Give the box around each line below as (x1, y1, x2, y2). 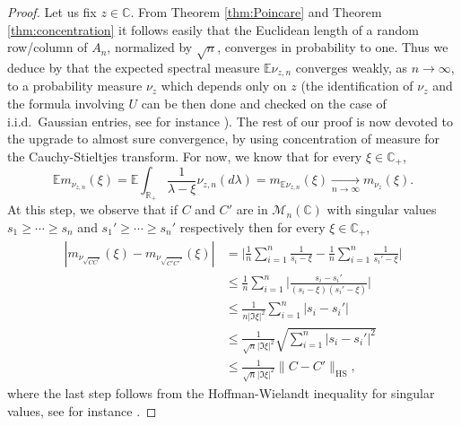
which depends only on (161, 76, 287, 95)
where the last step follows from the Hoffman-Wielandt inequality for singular (7, 383, 435, 402)
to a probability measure (7, 76, 143, 95)
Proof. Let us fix (7, 3, 97, 21)
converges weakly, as (295, 57, 408, 76)
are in (236, 200, 268, 219)
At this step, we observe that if (7, 200, 178, 219)
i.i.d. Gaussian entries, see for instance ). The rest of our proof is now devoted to (7, 111, 454, 130)
